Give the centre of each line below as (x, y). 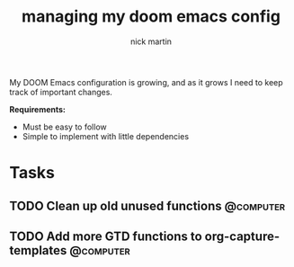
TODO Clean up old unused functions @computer (147, 205)
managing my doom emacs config (151, 17)
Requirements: (37, 109)
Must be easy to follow (64, 127)
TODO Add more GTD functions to (106, 236)
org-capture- (242, 236)
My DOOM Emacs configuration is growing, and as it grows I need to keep (146, 82)
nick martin (151, 41)
